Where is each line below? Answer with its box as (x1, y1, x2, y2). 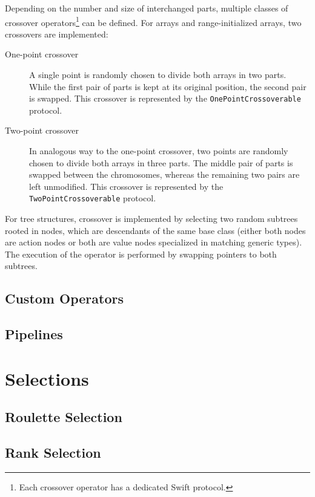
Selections (5, 366, 89, 391)
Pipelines (5, 325, 63, 343)
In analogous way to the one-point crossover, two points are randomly (29, 145, 288, 157)
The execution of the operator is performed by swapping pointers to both (5, 247, 277, 260)
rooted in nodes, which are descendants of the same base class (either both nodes (5, 224, 306, 236)
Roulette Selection (5, 408, 122, 426)
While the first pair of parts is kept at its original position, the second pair (29, 80, 307, 93)
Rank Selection (5, 443, 101, 462)
